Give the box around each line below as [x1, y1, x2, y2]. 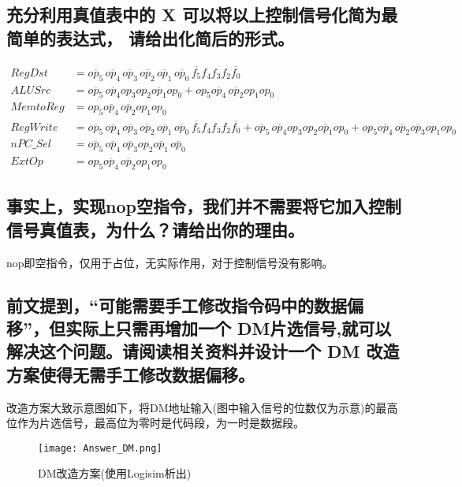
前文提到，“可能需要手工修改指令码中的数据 [6, 292, 347, 317]
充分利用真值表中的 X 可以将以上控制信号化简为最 [6, 2, 398, 27]
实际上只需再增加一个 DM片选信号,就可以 [65, 315, 392, 340]
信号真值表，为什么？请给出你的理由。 [6, 217, 304, 241]
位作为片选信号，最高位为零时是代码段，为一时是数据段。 [6, 415, 304, 431]
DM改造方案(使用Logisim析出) [38, 465, 192, 481]
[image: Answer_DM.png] [38, 442, 162, 454]
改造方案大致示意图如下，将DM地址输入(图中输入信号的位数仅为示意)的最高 [6, 399, 398, 415]
